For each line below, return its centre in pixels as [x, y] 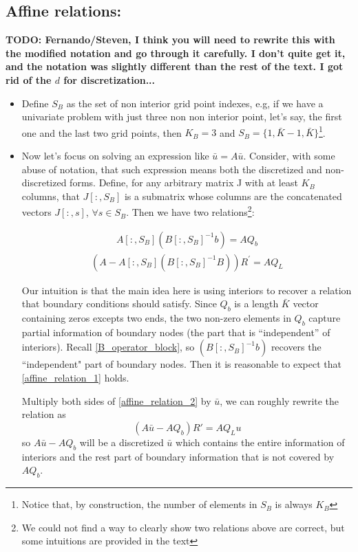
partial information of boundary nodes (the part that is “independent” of [176, 332]
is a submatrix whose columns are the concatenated [233, 196]
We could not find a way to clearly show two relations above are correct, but [183, 527]
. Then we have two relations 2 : [190, 211]
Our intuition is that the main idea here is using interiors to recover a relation [187, 290]
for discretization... [109, 79]
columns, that [51, 196]
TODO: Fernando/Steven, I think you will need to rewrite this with [170, 40]
